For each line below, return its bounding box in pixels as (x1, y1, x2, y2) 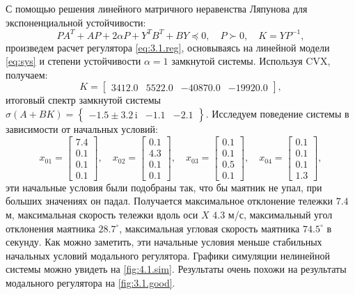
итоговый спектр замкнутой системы (6, 93, 161, 107)
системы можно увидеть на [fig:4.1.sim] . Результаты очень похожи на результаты (6, 262, 347, 276)
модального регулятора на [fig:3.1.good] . (6, 275, 175, 289)
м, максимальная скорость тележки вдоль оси (6, 207, 198, 221)
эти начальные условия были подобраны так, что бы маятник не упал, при (6, 180, 322, 194)
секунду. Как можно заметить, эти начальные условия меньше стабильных (6, 234, 322, 249)
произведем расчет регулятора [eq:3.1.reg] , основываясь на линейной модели (6, 40, 330, 54)
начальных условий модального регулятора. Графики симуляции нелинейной (6, 248, 331, 262)
